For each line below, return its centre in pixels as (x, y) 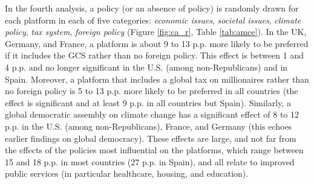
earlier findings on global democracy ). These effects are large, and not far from (151, 138)
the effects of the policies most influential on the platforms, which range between (154, 150)
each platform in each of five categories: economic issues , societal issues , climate (153, 20)
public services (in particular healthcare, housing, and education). (127, 173)
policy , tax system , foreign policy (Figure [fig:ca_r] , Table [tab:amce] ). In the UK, (156, 32)
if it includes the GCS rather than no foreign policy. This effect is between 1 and (154, 55)
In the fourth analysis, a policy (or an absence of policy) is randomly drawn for (152, 8)
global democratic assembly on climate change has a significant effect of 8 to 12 (152, 114)
